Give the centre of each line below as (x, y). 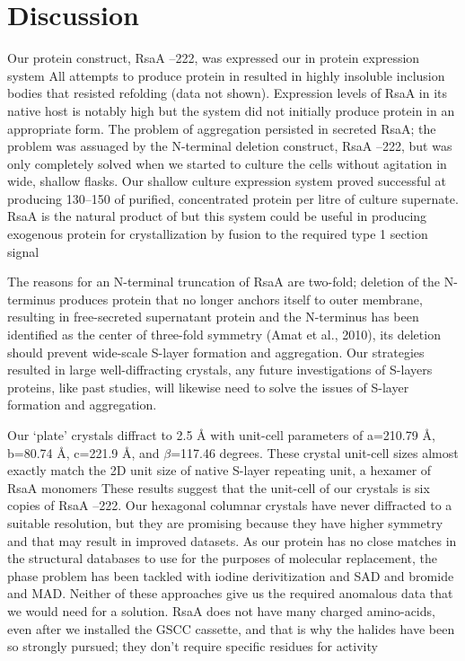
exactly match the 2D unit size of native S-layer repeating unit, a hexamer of (219, 470)
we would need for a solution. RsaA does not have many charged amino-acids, (221, 610)
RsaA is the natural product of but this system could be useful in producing (217, 216)
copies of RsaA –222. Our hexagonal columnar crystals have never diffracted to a (230, 505)
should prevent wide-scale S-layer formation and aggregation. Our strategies (216, 352)
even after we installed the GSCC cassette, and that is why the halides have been (231, 628)
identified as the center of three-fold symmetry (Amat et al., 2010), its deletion (224, 335)
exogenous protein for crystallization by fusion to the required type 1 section (218, 234)
